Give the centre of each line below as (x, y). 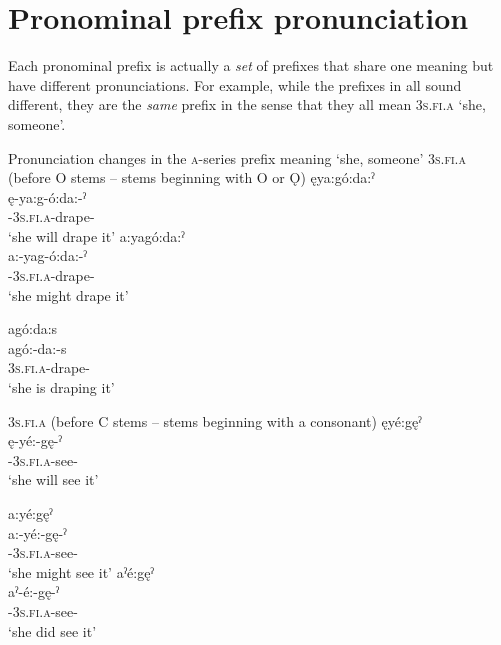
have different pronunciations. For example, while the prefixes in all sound (235, 84)
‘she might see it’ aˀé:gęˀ (81, 571)
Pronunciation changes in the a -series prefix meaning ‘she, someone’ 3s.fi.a (237, 157)
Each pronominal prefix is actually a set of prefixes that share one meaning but (251, 65)
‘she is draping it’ (61, 387)
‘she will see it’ (53, 479)
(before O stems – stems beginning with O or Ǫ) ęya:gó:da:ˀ (191, 177)
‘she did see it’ (52, 630)
